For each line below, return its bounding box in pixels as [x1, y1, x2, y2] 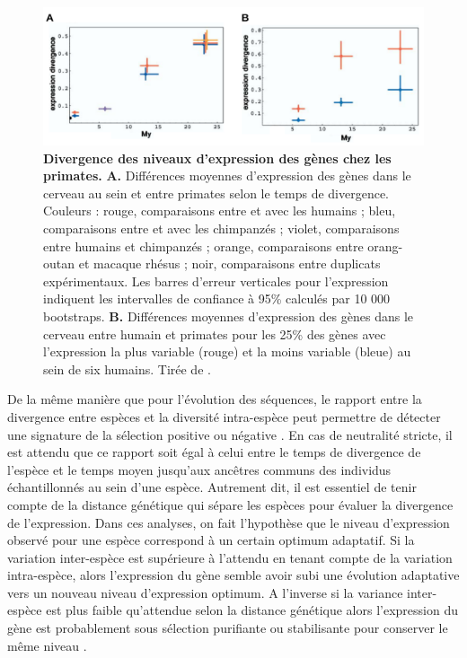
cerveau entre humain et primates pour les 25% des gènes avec [43, 324, 386, 343]
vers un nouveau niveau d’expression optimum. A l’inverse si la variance [7, 583, 403, 601]
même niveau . [7, 636, 87, 654]
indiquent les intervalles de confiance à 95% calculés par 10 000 [43, 289, 391, 308]
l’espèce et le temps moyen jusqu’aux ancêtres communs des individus [7, 460, 392, 478]
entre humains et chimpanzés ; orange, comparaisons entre [43, 236, 364, 255]
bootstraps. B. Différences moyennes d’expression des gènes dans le [43, 306, 413, 325]
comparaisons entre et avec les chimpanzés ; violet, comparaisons [43, 219, 400, 237]
